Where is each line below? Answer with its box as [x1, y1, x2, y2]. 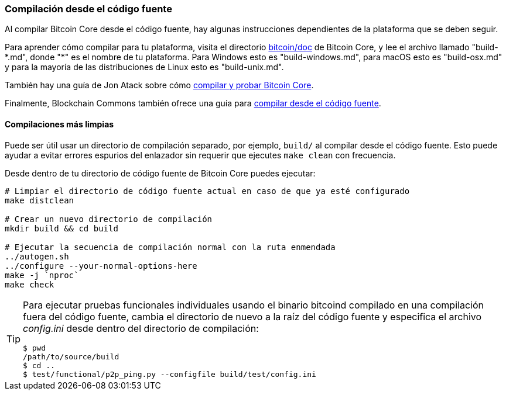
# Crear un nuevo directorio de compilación [5, 214, 213, 224]
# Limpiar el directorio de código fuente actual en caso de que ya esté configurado [5, 186, 410, 196]
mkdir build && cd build [5, 223, 118, 233]
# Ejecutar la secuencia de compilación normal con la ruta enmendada [5, 242, 336, 252]
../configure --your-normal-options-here [5, 261, 197, 271]
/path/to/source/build [23, 352, 119, 361]
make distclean [5, 195, 74, 205]
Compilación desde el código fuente [5, 3, 172, 15]
